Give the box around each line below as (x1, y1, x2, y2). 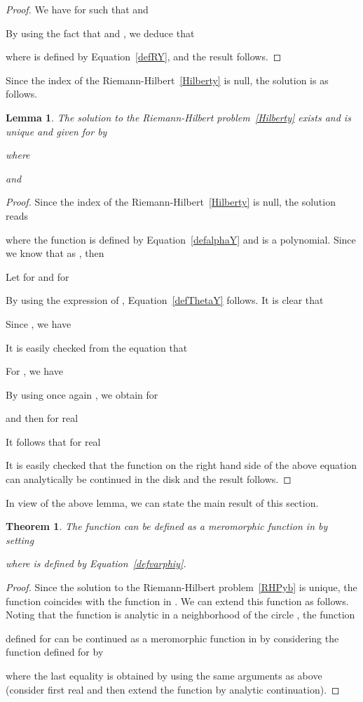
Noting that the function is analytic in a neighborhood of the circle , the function (6, 607, 355, 622)
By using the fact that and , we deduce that (6, 25, 195, 40)
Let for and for (6, 269, 69, 284)
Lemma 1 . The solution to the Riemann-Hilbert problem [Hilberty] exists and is (6, 110, 351, 124)
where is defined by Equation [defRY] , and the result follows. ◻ (6, 49, 282, 64)
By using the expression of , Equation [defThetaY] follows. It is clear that (6, 293, 324, 307)
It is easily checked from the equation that (6, 340, 188, 355)
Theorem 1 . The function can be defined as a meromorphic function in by (6, 519, 328, 534)
